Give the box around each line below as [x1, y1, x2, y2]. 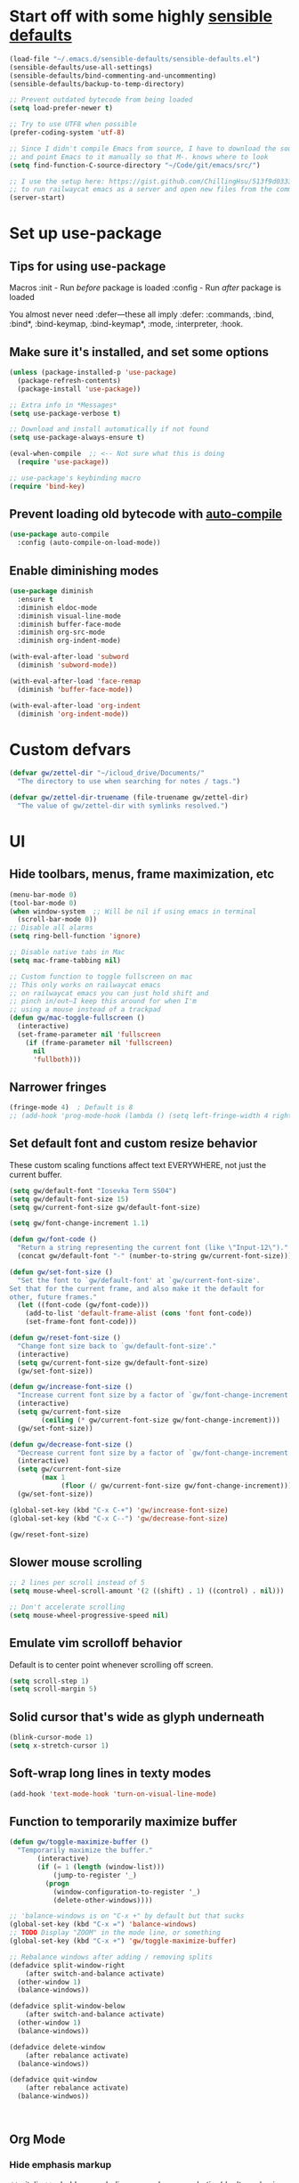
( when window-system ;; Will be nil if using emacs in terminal [9, 906, 256, 916]
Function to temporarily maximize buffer [9, 1814, 238, 1829]
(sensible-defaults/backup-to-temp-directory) [9, 79, 185, 88]
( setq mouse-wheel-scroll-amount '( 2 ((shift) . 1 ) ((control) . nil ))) [9, 1587, 285, 1595]
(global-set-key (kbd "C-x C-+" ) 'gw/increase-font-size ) [9, 1505, 229, 1514]
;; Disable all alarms [9, 923, 93, 932]
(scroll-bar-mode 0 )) [17, 915, 98, 924]
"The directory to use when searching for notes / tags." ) [17, 777, 241, 786]
